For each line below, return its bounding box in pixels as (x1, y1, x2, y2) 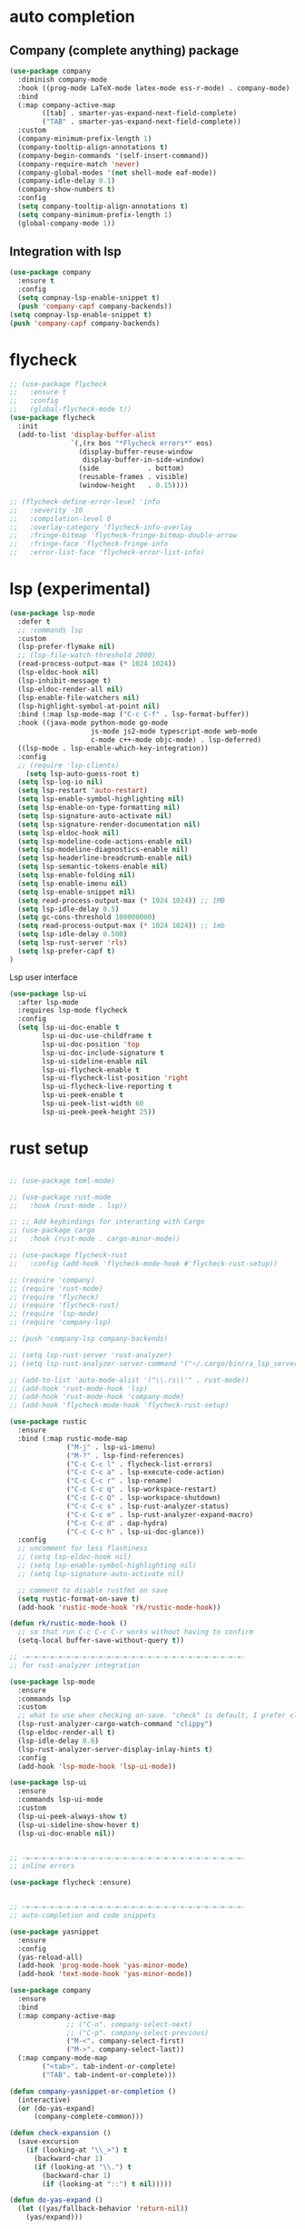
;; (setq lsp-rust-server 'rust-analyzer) (9, 1350, 172, 1360)
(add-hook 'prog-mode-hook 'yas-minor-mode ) (17, 1961, 189, 1970)
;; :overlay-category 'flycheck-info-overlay (9, 523, 193, 532)
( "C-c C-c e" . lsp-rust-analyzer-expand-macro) (66, 1510, 254, 1519)
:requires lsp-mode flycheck (17, 1006, 128, 1015)
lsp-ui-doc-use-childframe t (42, 1032, 152, 1041)
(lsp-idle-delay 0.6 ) (17, 1736, 100, 1745)
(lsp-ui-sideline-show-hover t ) (17, 1820, 141, 1829)
